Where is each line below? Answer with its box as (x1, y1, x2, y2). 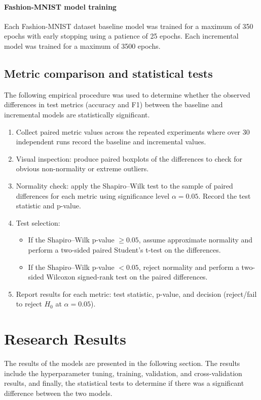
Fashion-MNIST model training (4, 1, 117, 12)
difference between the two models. (4, 387, 113, 398)
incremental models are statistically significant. (4, 109, 150, 119)
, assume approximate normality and (138, 234, 253, 245)
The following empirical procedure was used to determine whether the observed (4, 89, 250, 100)
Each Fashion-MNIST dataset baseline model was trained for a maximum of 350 (4, 20, 253, 31)
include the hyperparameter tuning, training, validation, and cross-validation (4, 367, 242, 378)
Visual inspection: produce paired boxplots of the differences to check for (16, 153, 242, 164)
